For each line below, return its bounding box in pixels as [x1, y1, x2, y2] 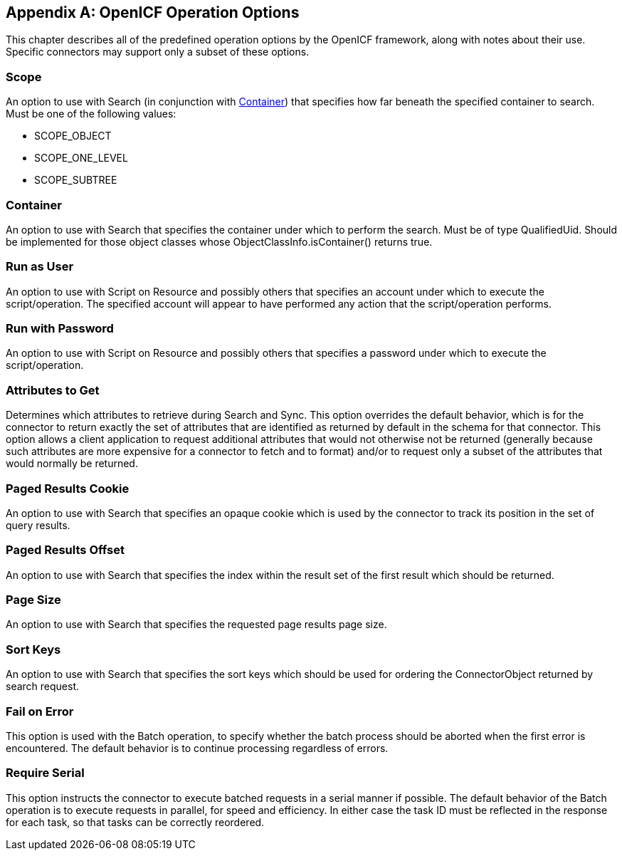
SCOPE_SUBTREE [34, 174, 117, 187]
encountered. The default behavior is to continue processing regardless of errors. [6, 741, 389, 754]
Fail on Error [6, 704, 74, 719]
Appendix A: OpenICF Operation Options [6, 4, 300, 21]
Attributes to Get [6, 382, 100, 397]
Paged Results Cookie [6, 481, 130, 496]
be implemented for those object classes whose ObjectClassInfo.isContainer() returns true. [6, 235, 433, 248]
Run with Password [6, 321, 114, 336]
